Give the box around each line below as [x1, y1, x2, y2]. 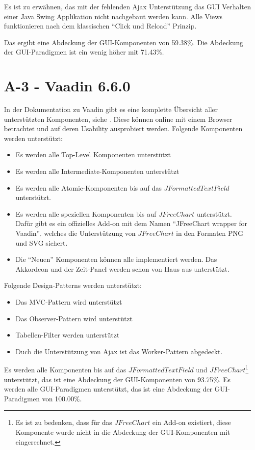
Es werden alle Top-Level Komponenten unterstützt [15, 149, 171, 160]
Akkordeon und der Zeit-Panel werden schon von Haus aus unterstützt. [15, 263, 229, 274]
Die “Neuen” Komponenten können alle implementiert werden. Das [15, 254, 217, 264]
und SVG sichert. [15, 237, 68, 248]
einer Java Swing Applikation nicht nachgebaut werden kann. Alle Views [4, 11, 223, 21]
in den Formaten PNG [176, 228, 244, 238]
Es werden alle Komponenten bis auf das [4, 365, 126, 375]
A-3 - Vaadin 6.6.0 [4, 76, 130, 96]
